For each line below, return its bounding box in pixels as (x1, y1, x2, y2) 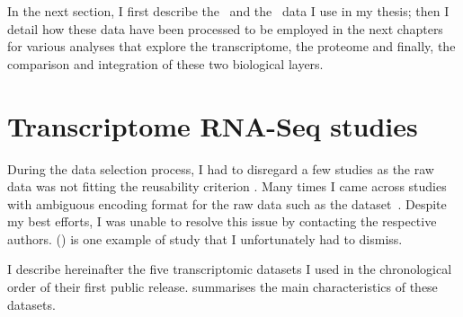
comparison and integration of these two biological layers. (7, 54, 324, 73)
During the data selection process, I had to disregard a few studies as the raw (7, 159, 434, 178)
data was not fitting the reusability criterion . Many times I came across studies (7, 177, 447, 196)
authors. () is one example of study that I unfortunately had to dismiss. (7, 229, 403, 248)
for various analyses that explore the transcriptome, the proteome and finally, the (7, 37, 456, 56)
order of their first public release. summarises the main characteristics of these (7, 277, 438, 296)
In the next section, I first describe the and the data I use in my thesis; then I (7, 2, 450, 20)
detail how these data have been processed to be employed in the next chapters (7, 19, 443, 38)
